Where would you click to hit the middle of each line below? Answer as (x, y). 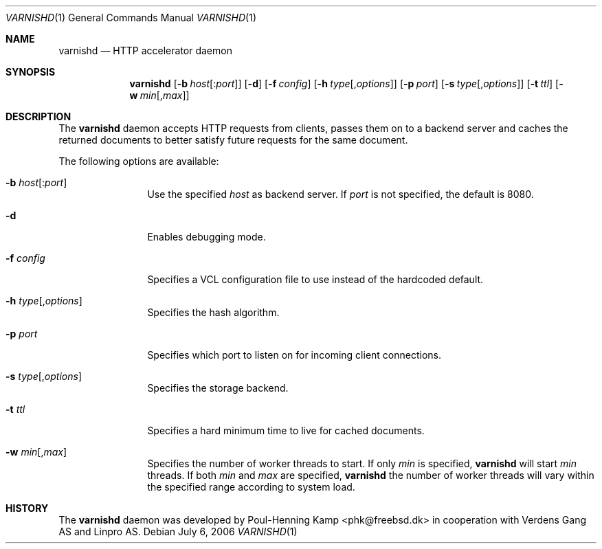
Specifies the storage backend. (218, 388)
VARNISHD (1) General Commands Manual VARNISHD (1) (131, 18)
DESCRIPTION (38, 116)
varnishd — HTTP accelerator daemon (145, 51)
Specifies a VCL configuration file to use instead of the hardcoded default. (315, 279)
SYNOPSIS (31, 72)
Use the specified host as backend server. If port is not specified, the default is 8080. (341, 194)
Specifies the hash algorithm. (213, 312)
